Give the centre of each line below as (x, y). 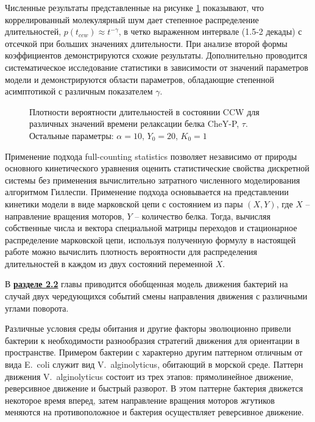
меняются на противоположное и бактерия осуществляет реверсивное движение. (154, 412)
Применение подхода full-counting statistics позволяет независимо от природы (151, 156)
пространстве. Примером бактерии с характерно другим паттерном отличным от (154, 352)
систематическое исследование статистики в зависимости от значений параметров (157, 67)
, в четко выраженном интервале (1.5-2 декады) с (210, 31)
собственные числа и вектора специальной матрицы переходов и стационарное (151, 228)
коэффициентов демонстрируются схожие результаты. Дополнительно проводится (156, 55)
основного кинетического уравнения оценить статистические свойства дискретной (157, 168)
